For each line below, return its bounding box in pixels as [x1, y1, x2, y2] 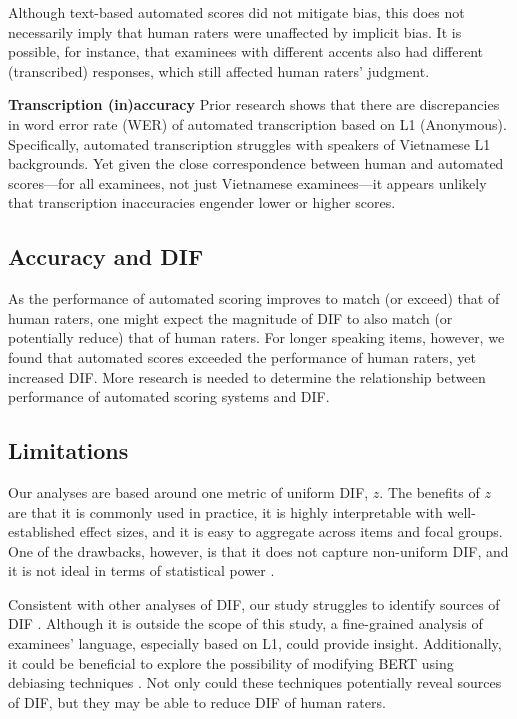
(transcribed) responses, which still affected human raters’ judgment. [8, 60, 430, 81]
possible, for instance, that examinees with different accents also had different [8, 41, 483, 62]
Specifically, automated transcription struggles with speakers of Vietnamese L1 [8, 133, 491, 154]
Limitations [8, 435, 129, 466]
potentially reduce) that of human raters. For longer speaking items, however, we [8, 327, 505, 348]
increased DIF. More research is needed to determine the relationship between [8, 366, 486, 387]
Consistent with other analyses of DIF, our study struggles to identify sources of [8, 593, 500, 614]
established [8, 521, 76, 542]
